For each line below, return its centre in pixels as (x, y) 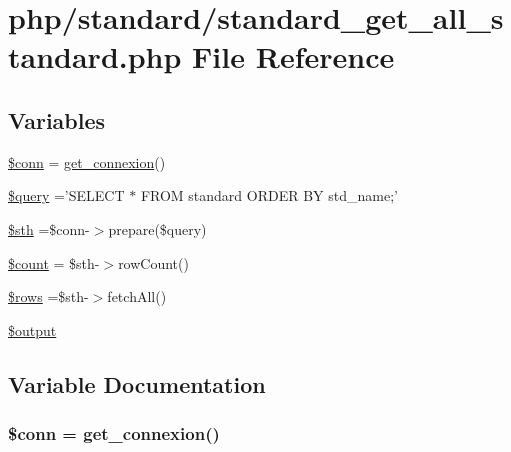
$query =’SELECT (66, 195)
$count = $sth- (54, 262)
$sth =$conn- (49, 228)
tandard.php (95, 56)
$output (32, 329)
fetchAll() (137, 296)
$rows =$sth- (48, 296)
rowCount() (153, 262)
